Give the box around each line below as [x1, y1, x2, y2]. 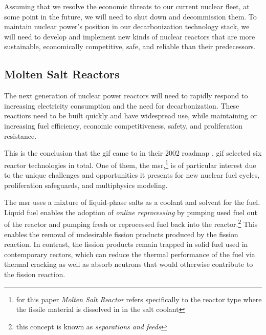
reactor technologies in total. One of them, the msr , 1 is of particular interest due [4, 158, 256, 170]
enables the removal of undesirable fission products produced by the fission [4, 228, 238, 239]
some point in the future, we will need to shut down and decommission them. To [4, 11, 257, 22]
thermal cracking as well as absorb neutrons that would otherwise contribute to [4, 259, 253, 269]
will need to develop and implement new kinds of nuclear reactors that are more [4, 31, 255, 41]
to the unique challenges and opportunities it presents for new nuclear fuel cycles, [4, 169, 260, 180]
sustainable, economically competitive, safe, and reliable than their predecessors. [4, 41, 256, 52]
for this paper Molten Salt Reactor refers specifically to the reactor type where [16, 294, 262, 304]
